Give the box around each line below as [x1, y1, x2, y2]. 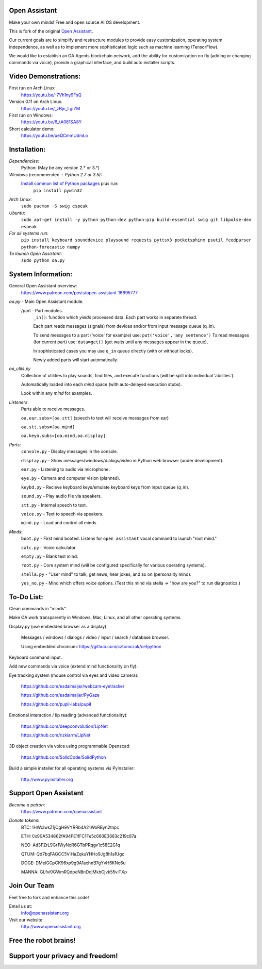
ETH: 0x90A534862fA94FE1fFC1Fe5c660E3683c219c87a [21, 833, 137, 839]
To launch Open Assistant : [9, 251, 62, 257]
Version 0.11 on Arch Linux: [9, 99, 63, 104]
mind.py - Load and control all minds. [21, 520, 98, 526]
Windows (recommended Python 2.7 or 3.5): [9, 171, 102, 177]
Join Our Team [9, 882, 54, 890]
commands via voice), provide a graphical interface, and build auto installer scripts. [9, 60, 176, 66]
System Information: [9, 270, 73, 279]
